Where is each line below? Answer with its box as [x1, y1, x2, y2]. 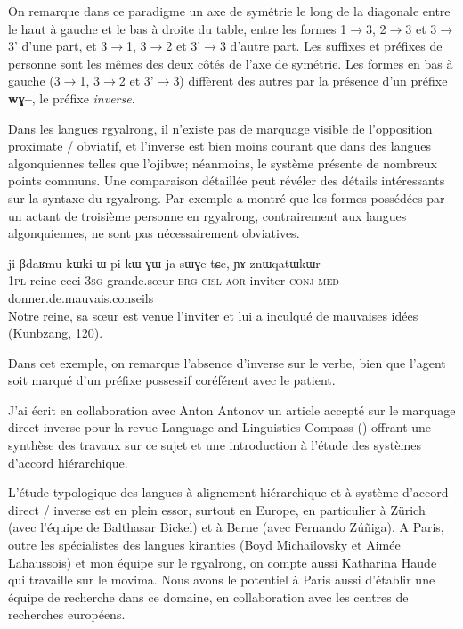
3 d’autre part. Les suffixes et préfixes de [219, 37, 443, 55]
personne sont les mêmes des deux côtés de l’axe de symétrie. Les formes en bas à [8, 53, 453, 72]
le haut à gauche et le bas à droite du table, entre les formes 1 [8, 19, 347, 37]
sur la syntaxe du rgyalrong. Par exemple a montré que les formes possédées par [8, 188, 445, 207]
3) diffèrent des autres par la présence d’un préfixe [173, 71, 448, 90]
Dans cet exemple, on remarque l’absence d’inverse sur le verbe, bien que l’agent [8, 353, 446, 372]
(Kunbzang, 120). [8, 323, 103, 342]
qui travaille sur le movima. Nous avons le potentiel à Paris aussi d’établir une [8, 570, 435, 589]
